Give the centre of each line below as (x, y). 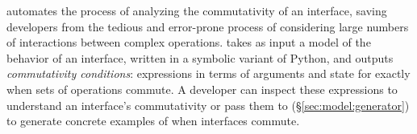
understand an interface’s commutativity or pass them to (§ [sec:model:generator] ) (208, 105)
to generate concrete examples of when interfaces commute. (153, 121)
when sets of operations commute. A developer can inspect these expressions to (202, 89)
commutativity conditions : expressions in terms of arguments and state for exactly (208, 73)
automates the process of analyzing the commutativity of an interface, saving (197, 10)
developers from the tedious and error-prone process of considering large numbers (208, 26)
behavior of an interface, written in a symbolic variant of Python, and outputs (200, 57)
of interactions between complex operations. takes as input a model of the (189, 42)
